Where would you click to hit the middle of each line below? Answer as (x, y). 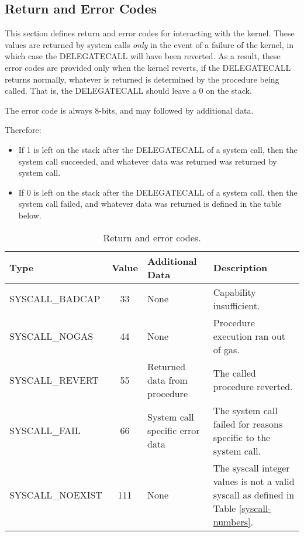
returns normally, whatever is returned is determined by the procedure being (142, 79)
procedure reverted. (253, 387)
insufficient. (236, 305)
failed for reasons (248, 424)
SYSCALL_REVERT (54, 380)
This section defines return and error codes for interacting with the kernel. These (150, 33)
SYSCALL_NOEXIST (56, 494)
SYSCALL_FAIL (45, 431)
